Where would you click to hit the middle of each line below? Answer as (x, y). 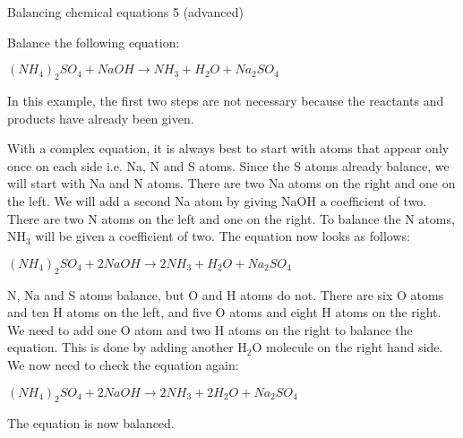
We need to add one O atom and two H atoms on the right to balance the (210, 329)
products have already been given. (101, 118)
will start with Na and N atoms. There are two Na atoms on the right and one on (231, 183)
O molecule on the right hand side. (347, 347)
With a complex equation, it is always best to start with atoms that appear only (228, 148)
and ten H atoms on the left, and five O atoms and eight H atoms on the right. (224, 312)
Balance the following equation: (94, 42)
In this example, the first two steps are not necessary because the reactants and (226, 100)
